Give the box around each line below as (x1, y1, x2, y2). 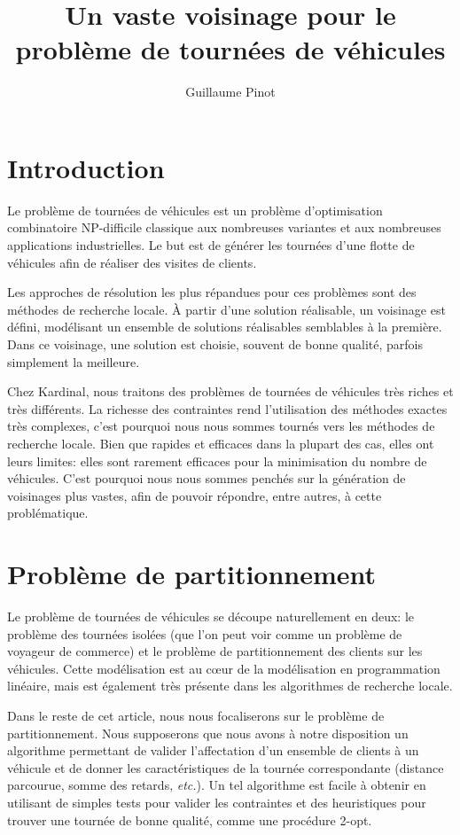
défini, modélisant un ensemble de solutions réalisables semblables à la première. (7, 317, 442, 336)
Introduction (7, 149, 165, 185)
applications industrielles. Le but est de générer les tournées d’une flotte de (7, 236, 415, 254)
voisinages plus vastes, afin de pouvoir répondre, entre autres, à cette (7, 486, 382, 504)
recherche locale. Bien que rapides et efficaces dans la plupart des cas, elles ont (7, 433, 434, 452)
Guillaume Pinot (185, 82, 276, 101)
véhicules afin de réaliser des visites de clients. (7, 253, 257, 271)
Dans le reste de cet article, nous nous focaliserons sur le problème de (7, 706, 385, 725)
